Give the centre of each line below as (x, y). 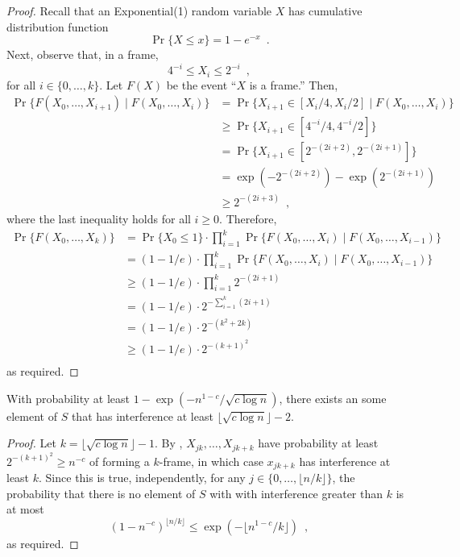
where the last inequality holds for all (99, 218)
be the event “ (201, 84)
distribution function (58, 26)
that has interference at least (142, 416)
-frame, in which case (211, 461)
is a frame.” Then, (294, 84)
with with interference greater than (296, 493)
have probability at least (318, 443)
